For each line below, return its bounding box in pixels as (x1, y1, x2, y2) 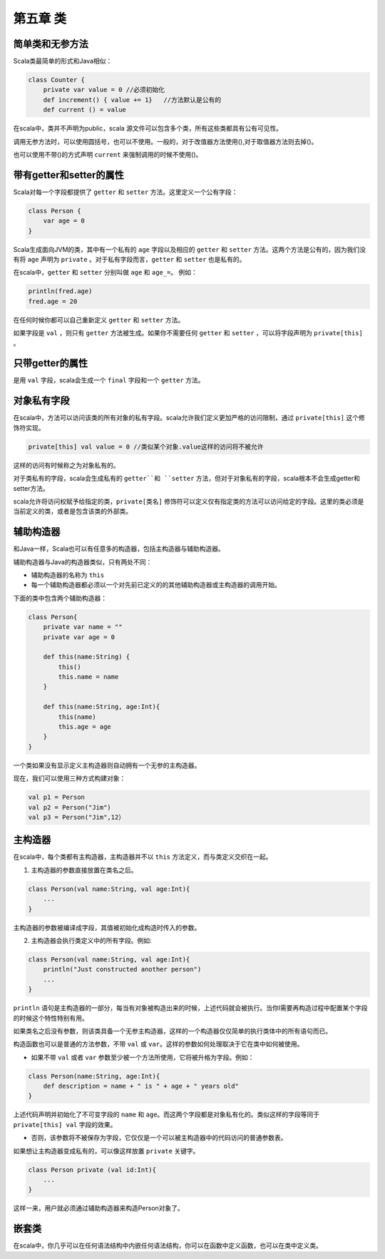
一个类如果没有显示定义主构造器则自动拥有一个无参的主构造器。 (13, 760, 201, 770)
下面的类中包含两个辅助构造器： (13, 593, 107, 602)
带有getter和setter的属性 (13, 168, 125, 181)
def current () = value (43, 106, 126, 114)
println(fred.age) (28, 287, 93, 295)
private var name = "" (43, 623, 123, 631)
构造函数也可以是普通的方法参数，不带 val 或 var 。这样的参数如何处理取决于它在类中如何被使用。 (13, 1040, 304, 1049)
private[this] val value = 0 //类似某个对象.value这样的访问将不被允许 (28, 442, 264, 451)
